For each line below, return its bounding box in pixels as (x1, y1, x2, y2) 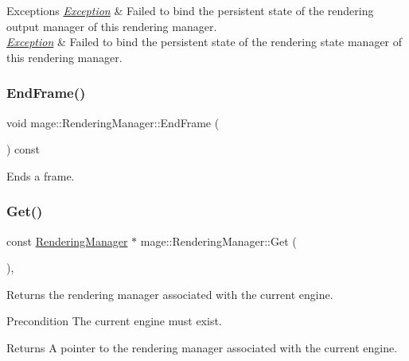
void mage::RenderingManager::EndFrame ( (6, 114, 220, 130)
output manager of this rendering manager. (6, 17, 217, 34)
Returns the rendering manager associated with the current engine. (6, 285, 333, 302)
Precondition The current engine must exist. (6, 312, 222, 329)
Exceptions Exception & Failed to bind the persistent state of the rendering (6, 2, 374, 18)
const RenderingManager (6, 232, 128, 249)
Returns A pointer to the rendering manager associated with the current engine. (6, 339, 398, 355)
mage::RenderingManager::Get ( (140, 232, 297, 249)
